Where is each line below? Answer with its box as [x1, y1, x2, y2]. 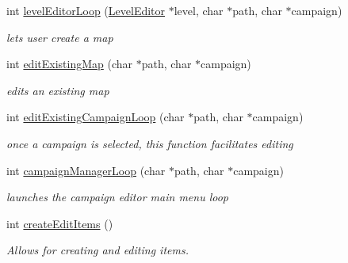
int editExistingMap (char [6, 55, 133, 72]
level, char [174, 2, 224, 18]
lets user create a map [6, 29, 113, 45]
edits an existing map [6, 82, 109, 98]
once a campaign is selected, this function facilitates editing [6, 135, 293, 151]
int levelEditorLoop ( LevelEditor [6, 2, 166, 18]
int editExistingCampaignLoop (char [6, 109, 185, 125]
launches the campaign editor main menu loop [6, 189, 228, 205]
